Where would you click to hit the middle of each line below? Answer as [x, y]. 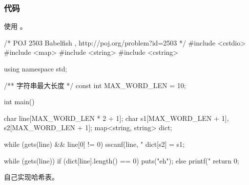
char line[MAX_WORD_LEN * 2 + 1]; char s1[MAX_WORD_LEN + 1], [116, 118]
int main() [19, 102]
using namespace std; [36, 69]
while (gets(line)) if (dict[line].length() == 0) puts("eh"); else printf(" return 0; [122, 160]
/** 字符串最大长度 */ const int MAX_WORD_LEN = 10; [95, 85]
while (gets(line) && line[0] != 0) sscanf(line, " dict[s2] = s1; [94, 144]
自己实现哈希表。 [31, 177]
